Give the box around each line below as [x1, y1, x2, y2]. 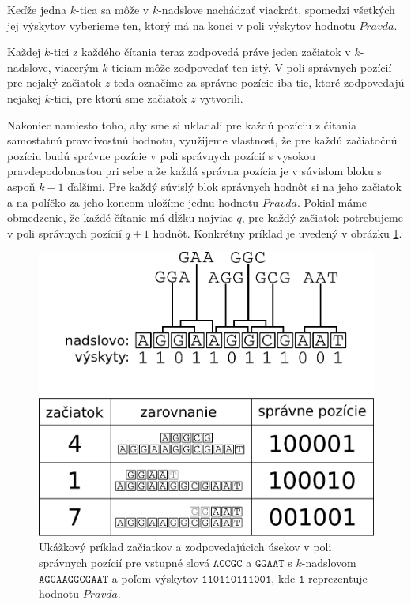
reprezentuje [307, 569, 368, 586]
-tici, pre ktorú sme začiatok [50, 89, 187, 106]
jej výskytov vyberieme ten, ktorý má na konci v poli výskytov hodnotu [7, 17, 356, 33]
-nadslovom [301, 554, 356, 571]
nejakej [7, 89, 41, 106]
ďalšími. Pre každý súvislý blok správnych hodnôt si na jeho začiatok [67, 178, 402, 194]
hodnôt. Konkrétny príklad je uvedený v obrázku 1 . [153, 224, 402, 241]
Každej [7, 43, 41, 60]
